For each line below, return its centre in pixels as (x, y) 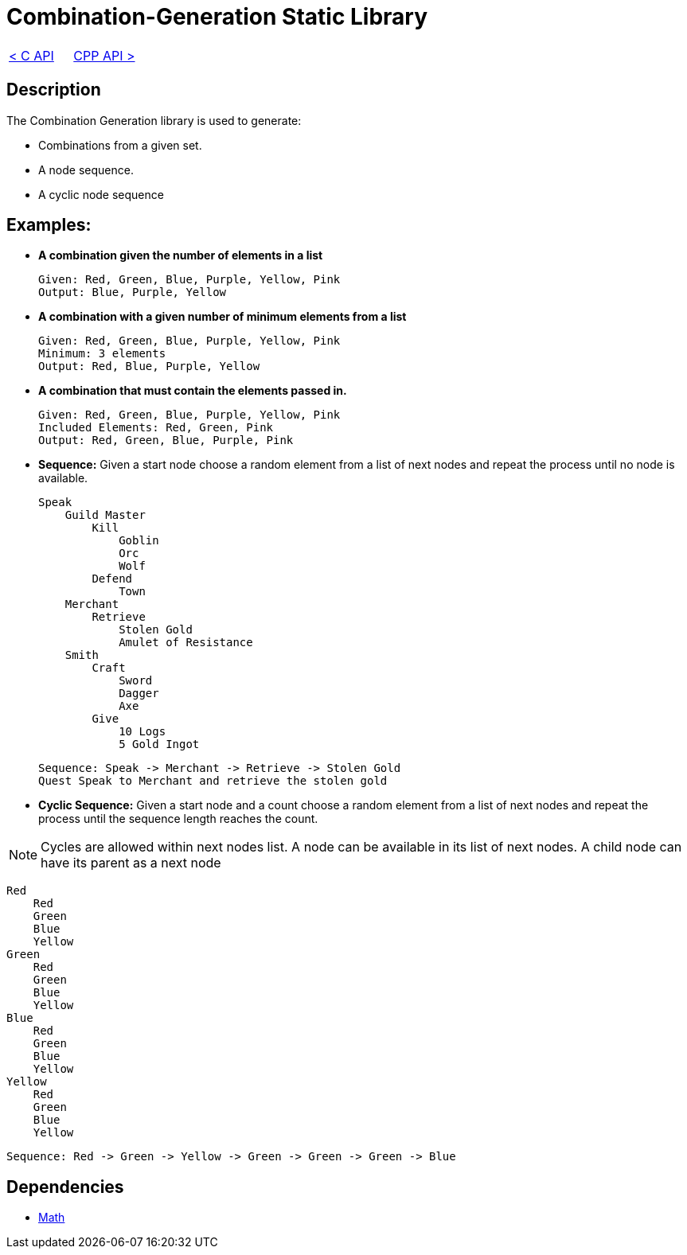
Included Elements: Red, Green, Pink (156, 428)
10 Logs (142, 732)
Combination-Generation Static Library (217, 17)
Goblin (139, 541)
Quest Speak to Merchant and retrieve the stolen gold (213, 781)
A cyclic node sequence (101, 194)
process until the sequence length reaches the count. (178, 819)
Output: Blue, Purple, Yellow (133, 292)
